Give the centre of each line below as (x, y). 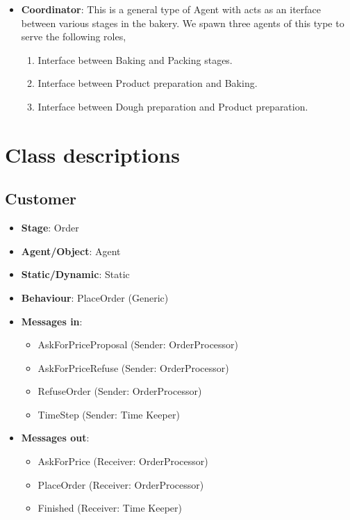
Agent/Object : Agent (71, 251)
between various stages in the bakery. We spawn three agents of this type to (183, 23)
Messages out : (55, 438)
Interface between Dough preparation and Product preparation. (173, 106)
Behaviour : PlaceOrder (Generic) (95, 297)
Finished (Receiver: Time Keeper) (110, 508)
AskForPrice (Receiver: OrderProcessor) (123, 461)
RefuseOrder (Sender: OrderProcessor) (120, 391)
